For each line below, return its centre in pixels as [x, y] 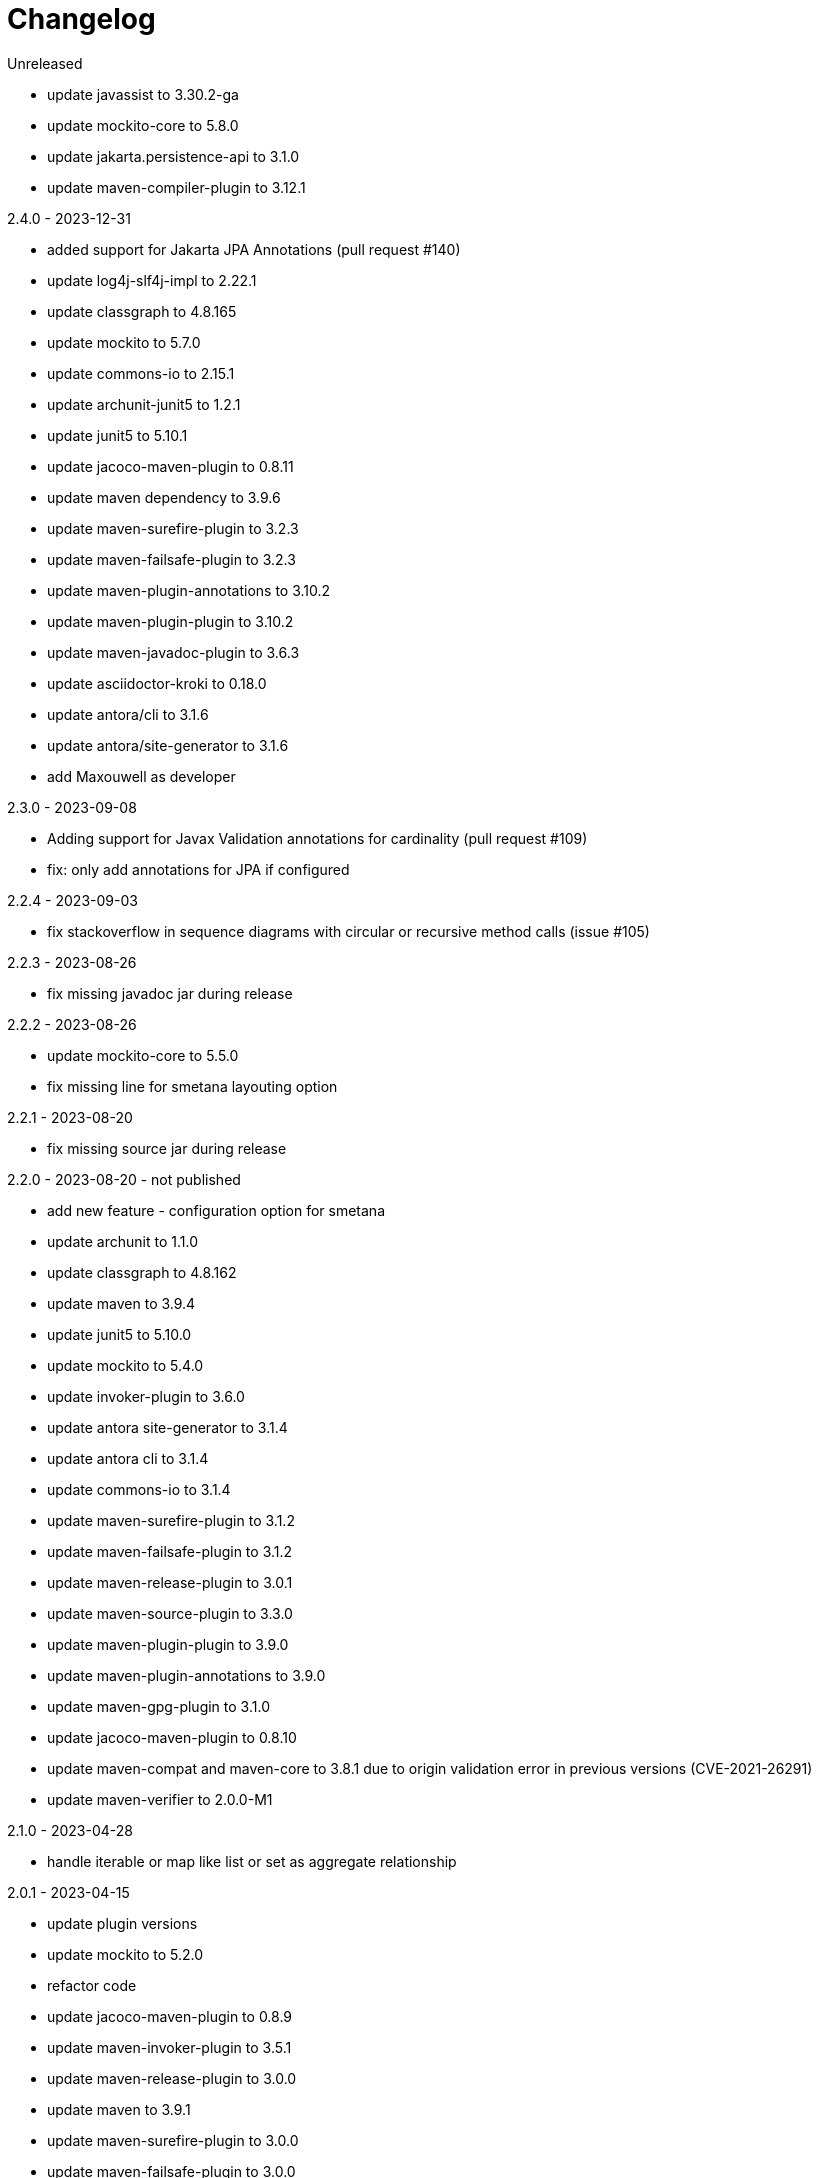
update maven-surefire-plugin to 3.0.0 [173, 2140]
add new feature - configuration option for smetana [216, 1210]
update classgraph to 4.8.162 [142, 1272]
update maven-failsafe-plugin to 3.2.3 [171, 559]
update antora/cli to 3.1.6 [128, 714]
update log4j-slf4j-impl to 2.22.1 [152, 280]
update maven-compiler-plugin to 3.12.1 [176, 187]
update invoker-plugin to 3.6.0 [146, 1396]
